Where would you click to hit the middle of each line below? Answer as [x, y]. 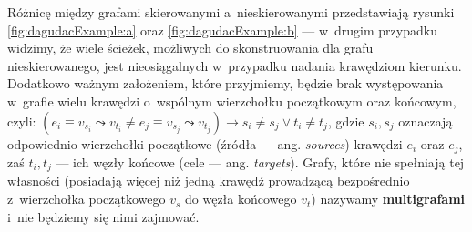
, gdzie [346, 121]
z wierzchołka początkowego [87, 199]
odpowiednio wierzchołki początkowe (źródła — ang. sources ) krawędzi [205, 143]
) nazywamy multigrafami [388, 199]
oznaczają [426, 121]
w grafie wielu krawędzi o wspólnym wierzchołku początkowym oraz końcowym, [232, 101]
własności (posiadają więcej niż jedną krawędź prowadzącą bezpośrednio [209, 181]
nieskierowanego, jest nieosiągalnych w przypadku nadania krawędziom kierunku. [235, 65]
